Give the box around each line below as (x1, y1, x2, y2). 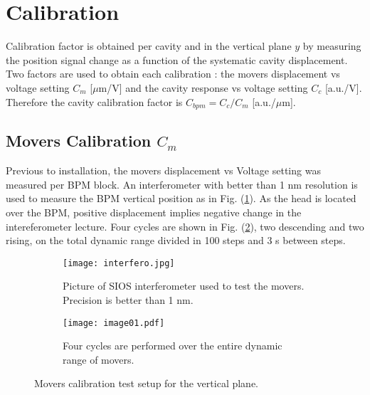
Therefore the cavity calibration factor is (6, 94, 183, 109)
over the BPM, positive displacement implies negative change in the (6, 204, 302, 219)
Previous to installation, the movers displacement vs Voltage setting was (6, 163, 321, 178)
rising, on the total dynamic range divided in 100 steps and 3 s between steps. (6, 233, 346, 248)
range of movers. (63, 352, 134, 367)
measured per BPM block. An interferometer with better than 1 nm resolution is (6, 177, 358, 191)
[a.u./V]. (324, 80, 362, 95)
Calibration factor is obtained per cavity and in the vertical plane (6, 38, 292, 53)
